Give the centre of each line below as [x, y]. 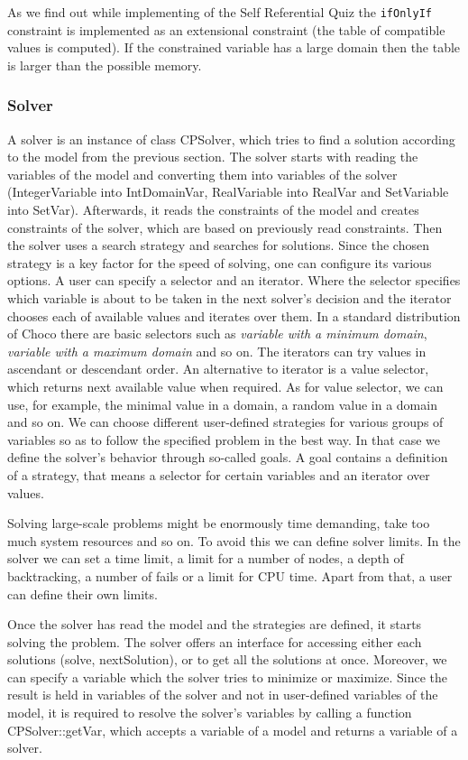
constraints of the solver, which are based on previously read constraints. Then [225, 227]
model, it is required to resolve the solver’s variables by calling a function [210, 713]
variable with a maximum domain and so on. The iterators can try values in [217, 351]
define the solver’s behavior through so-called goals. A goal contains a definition [228, 457]
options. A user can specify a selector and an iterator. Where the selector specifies [234, 280]
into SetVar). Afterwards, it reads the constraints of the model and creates [213, 210]
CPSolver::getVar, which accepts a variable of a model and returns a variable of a [233, 730]
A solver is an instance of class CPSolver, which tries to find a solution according [231, 139]
